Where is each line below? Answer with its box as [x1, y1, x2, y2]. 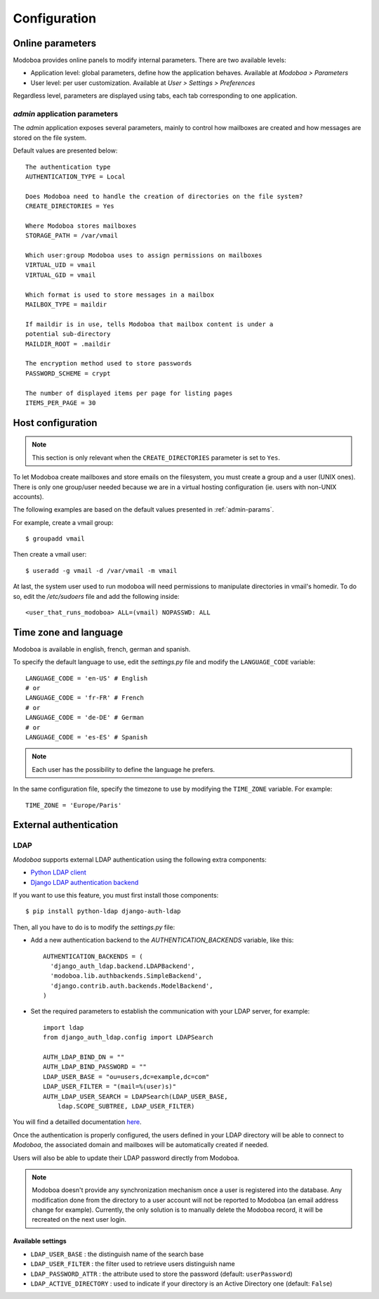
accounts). [13, 492, 44, 500]
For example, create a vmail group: [13, 518, 114, 526]
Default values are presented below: [13, 146, 118, 155]
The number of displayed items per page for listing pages [25, 389, 233, 397]
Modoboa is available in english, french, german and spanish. [13, 645, 191, 653]
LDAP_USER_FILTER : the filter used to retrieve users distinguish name [30, 1260, 235, 1268]
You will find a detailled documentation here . [13, 1118, 142, 1126]
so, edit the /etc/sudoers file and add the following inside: [13, 592, 180, 600]
